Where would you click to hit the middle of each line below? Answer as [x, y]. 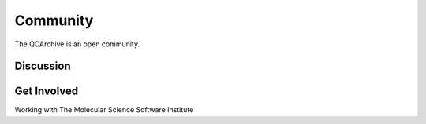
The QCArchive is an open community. [77, 44]
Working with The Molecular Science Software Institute [104, 110]
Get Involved [47, 91]
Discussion [43, 66]
